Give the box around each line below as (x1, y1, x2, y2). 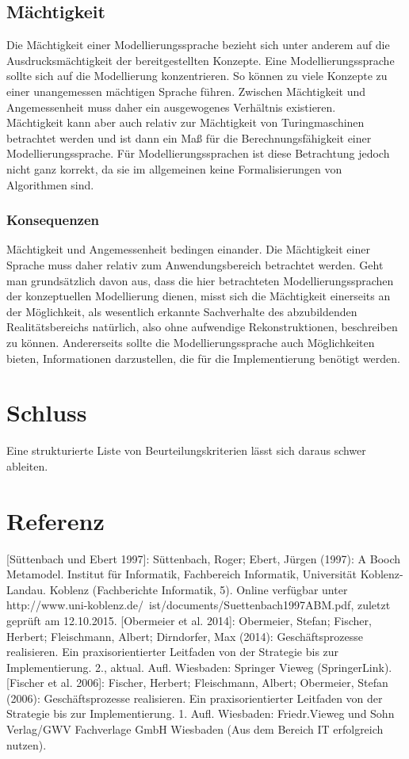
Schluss (6, 396, 87, 429)
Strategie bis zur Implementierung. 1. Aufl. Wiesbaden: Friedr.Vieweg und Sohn (6, 705, 395, 722)
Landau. (6, 581, 46, 597)
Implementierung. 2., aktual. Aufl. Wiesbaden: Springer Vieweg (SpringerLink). (6, 658, 392, 675)
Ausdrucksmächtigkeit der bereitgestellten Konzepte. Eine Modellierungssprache (6, 51, 395, 68)
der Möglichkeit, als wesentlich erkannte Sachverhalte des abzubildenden (6, 303, 357, 319)
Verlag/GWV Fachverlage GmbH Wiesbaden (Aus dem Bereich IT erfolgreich (6, 721, 384, 738)
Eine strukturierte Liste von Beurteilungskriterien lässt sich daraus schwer (6, 442, 366, 459)
